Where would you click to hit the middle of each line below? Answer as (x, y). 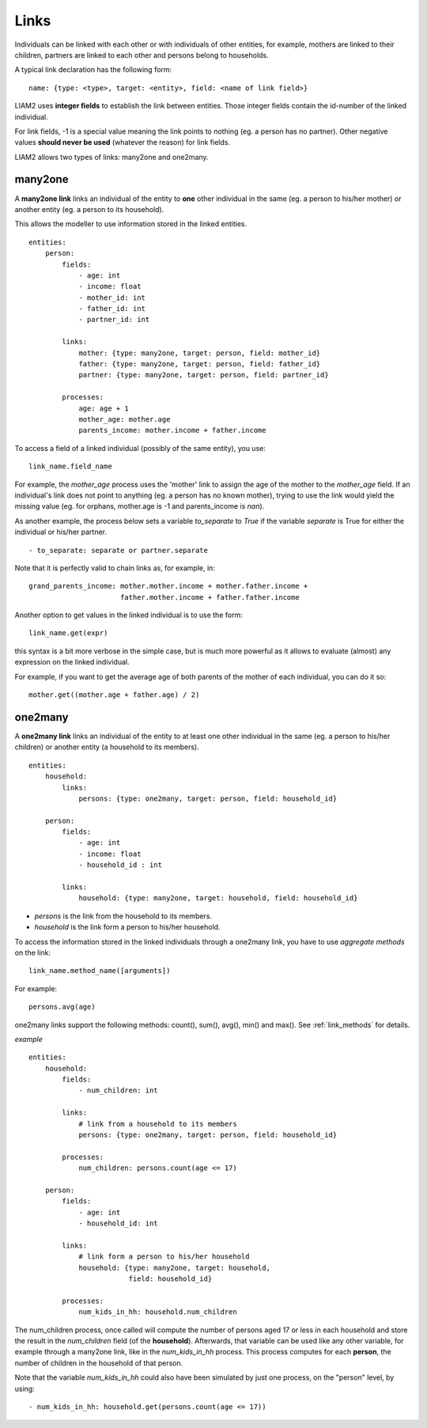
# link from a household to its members (158, 1124)
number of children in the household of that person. (99, 1363)
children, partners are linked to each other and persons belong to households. (142, 55)
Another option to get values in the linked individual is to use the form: (128, 615)
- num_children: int (118, 1091)
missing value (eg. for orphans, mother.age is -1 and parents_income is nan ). (140, 506)
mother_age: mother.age (125, 419)
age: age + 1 (104, 408)
